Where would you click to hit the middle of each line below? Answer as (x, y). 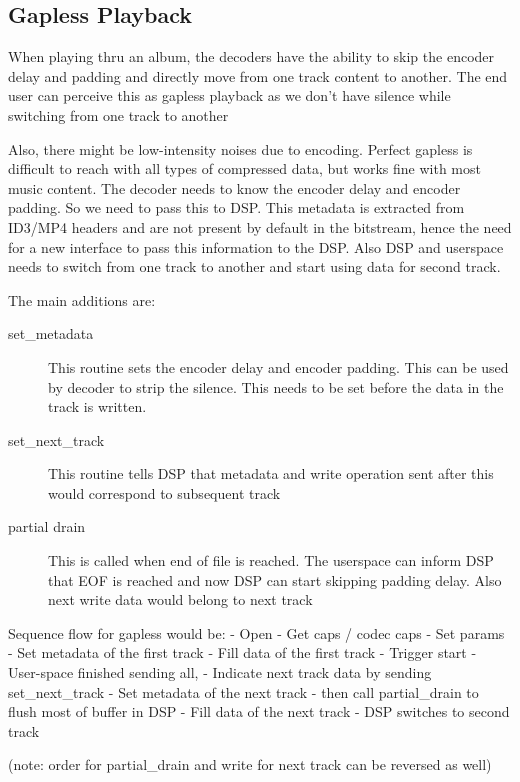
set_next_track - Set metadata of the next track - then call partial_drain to (243, 691)
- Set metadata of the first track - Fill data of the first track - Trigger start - (242, 652)
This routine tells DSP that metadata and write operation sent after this (271, 473)
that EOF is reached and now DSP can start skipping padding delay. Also (275, 579)
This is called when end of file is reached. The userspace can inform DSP (271, 560)
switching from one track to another (118, 114)
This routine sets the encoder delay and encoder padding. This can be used (278, 366)
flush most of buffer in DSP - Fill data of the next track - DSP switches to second (259, 711)
